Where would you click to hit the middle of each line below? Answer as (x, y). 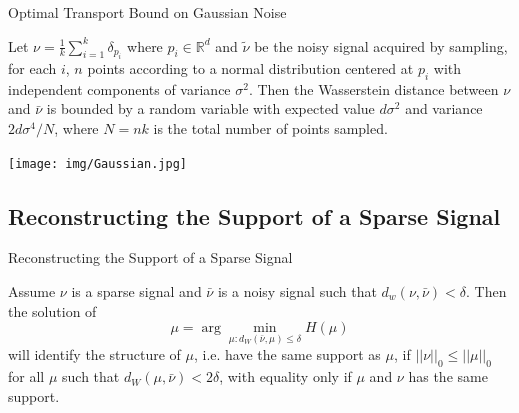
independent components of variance (119, 88)
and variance (444, 108)
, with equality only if (285, 376)
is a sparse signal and (136, 291)
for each (32, 68)
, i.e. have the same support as (287, 354)
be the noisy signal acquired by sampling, (381, 45)
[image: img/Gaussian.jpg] (97, 163)
